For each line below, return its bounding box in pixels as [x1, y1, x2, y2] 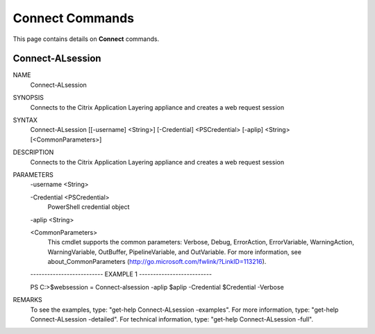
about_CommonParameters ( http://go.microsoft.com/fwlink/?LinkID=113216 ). [47, 258, 267, 266]
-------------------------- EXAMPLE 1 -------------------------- [30, 270, 212, 278]
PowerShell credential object [47, 203, 130, 211]
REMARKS [12, 296, 42, 304]
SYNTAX [12, 116, 38, 124]
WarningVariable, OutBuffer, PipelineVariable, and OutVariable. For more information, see [47, 247, 302, 256]
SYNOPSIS [12, 94, 44, 102]
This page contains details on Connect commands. [12, 35, 160, 43]
